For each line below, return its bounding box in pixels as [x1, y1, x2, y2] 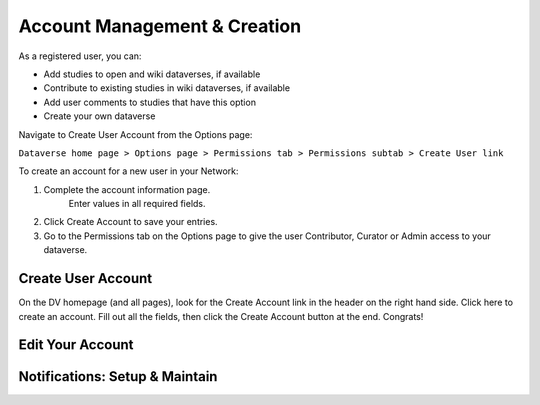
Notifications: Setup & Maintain [18, 368, 218, 385]
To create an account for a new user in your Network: [18, 165, 239, 177]
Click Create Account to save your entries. [43, 216, 219, 228]
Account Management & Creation [18, 15, 302, 37]
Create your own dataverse [43, 110, 156, 122]
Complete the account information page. [43, 183, 211, 195]
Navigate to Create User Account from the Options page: [18, 128, 253, 140]
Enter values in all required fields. [68, 198, 206, 210]
